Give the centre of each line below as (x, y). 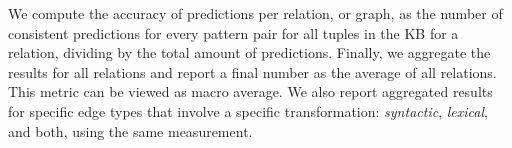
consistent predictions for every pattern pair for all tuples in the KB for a (233, 32)
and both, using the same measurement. (130, 130)
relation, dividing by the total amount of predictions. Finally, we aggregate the (249, 52)
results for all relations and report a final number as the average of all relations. (252, 71)
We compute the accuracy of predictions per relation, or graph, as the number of (255, 13)
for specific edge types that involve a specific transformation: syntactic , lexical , (248, 110)
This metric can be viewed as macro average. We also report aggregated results (250, 91)
